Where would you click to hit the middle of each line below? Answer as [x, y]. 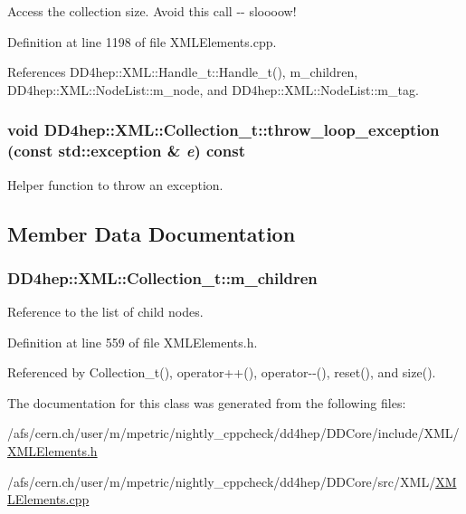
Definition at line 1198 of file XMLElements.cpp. [142, 41]
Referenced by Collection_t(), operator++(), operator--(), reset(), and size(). [222, 372]
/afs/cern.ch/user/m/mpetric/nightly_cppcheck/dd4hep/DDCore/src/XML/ [222, 481]
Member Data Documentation [152, 233]
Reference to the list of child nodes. [105, 312]
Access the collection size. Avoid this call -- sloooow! [152, 11]
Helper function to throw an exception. [115, 184]
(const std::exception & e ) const [126, 151]
